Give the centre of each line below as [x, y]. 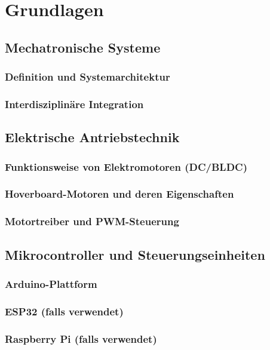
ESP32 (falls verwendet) [64, 311]
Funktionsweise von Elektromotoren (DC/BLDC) [126, 166]
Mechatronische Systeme [83, 47]
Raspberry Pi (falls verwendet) [81, 338]
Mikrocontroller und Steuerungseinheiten [135, 254]
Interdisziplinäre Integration [74, 104]
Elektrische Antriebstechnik [92, 137]
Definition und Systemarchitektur [88, 77]
